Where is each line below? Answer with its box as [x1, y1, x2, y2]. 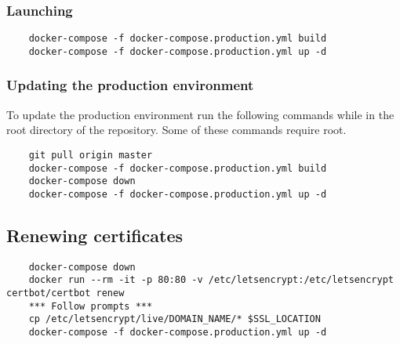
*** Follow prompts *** [28, 300, 153, 312]
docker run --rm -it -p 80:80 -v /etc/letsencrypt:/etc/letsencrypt [28, 274, 394, 286]
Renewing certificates [6, 223, 184, 247]
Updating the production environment [6, 75, 254, 95]
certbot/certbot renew [6, 288, 125, 299]
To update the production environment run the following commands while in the [6, 106, 395, 122]
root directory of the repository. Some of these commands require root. [6, 121, 347, 138]
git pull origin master [28, 149, 153, 161]
